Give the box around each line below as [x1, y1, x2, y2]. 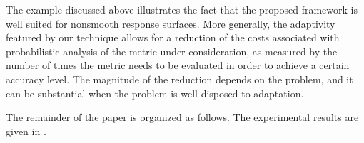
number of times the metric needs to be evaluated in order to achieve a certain [6, 58, 350, 73]
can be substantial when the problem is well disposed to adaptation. [6, 85, 304, 100]
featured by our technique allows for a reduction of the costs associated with [6, 30, 340, 45]
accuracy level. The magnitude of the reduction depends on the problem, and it [6, 71, 353, 86]
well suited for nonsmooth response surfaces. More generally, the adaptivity [6, 16, 335, 31]
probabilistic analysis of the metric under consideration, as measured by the [6, 43, 338, 58]
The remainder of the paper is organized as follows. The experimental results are [6, 110, 359, 125]
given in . [6, 123, 46, 138]
